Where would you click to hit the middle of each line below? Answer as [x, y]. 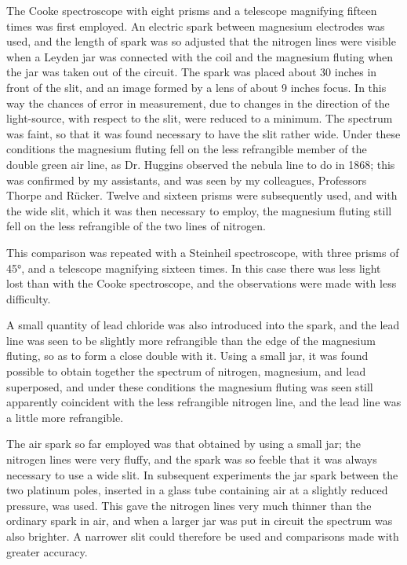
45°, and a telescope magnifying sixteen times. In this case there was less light [194, 268]
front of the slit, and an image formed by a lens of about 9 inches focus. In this [196, 87]
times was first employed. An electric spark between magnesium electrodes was [196, 26]
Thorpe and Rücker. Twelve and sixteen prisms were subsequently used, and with [202, 195]
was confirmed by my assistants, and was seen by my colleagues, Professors [187, 180]
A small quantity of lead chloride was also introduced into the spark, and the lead [203, 325]
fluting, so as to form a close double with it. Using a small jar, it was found [187, 356]
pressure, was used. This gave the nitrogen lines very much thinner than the [189, 505]
